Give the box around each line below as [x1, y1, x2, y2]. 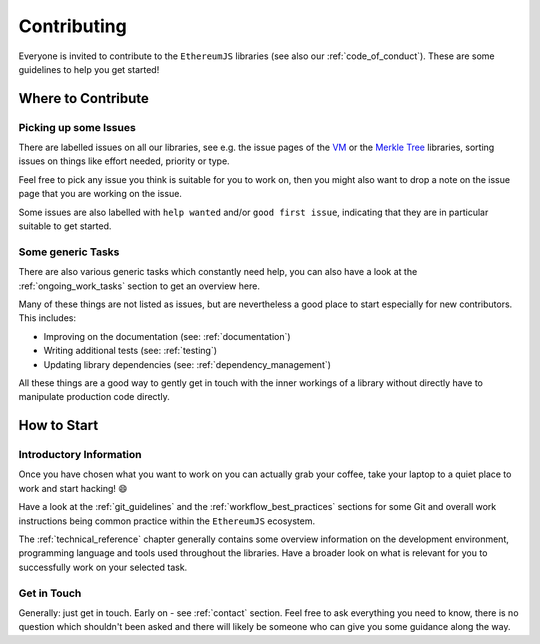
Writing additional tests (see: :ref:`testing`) [43, 345, 218, 357]
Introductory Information [18, 448, 142, 462]
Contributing [18, 15, 127, 37]
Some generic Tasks [18, 245, 120, 259]
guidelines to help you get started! [18, 63, 160, 75]
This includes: [18, 312, 77, 324]
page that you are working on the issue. [18, 188, 182, 200]
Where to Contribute [18, 90, 150, 107]
